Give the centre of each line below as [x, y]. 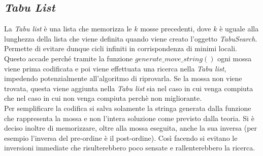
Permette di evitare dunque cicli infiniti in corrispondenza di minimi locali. [121, 48]
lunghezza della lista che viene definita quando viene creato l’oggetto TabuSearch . [131, 38]
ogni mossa [235, 58]
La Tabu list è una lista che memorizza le [68, 29]
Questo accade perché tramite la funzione [69, 58]
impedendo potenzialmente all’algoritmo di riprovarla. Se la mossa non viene [123, 78]
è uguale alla [239, 29]
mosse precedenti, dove [176, 29]
